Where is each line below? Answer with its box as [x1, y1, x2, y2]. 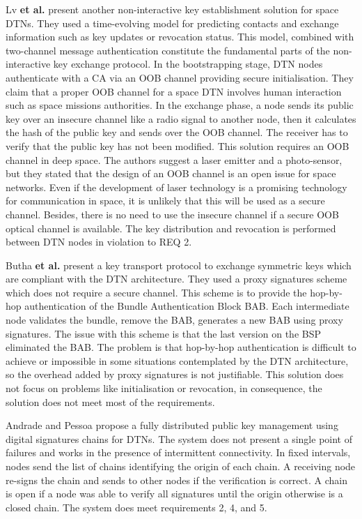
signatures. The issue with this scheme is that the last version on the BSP [6, 326, 321, 340]
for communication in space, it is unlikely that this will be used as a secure [6, 193, 325, 208]
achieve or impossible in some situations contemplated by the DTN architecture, [6, 353, 349, 368]
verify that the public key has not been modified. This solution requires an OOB [6, 138, 349, 153]
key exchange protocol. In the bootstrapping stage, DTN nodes [53, 57, 323, 71]
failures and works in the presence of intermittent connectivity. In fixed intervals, [6, 445, 351, 460]
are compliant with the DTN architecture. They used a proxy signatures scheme [6, 271, 347, 286]
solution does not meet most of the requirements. [6, 394, 215, 409]
